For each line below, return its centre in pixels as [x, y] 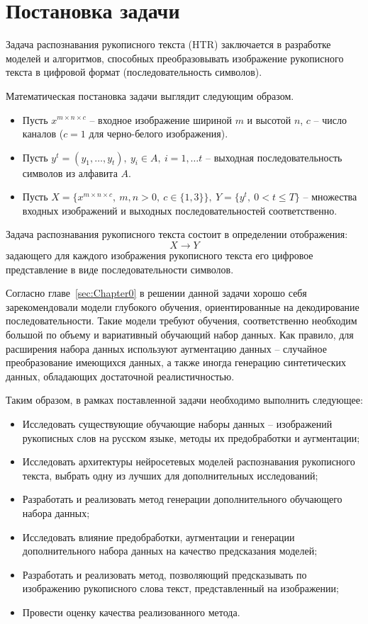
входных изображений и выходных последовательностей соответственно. [180, 210]
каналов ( [43, 134]
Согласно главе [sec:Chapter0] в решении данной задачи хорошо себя [156, 293]
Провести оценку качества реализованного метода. [131, 612]
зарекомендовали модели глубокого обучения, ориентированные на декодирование [183, 306]
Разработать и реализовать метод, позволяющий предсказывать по [165, 574]
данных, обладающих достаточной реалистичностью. [120, 376]
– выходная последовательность [274, 157]
